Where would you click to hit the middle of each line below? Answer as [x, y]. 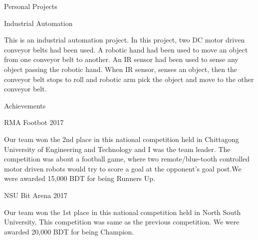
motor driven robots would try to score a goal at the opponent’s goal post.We [123, 168]
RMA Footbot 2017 [34, 122]
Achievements [25, 105]
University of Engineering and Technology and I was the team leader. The [117, 149]
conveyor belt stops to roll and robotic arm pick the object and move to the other [129, 79]
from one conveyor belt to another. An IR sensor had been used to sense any [121, 59]
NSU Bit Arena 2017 [36, 195]
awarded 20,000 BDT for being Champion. [69, 231]
